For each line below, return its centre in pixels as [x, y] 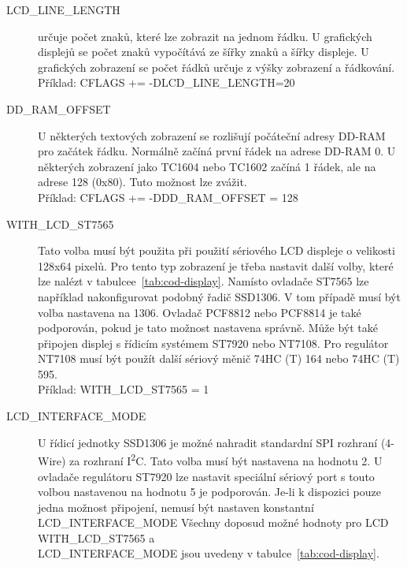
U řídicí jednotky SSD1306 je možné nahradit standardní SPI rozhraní [208, 442]
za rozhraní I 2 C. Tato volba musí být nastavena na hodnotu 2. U [226, 459]
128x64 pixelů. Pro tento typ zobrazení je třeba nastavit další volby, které [216, 265]
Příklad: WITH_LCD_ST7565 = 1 [124, 389]
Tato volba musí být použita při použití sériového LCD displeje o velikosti [216, 250]
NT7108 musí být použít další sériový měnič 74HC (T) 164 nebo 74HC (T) [219, 358]
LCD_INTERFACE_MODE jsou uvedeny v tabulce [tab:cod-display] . [209, 553]
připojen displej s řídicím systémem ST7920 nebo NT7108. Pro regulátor [213, 343]
